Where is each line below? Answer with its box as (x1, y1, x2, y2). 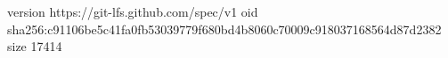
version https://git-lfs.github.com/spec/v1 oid (7, 3, 258, 20)
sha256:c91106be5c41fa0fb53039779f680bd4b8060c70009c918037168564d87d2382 (7, 19, 442, 38)
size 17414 (7, 37, 62, 55)
